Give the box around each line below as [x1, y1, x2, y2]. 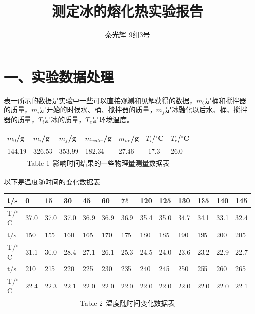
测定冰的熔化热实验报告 [51, 1, 203, 21]
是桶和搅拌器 [204, 95, 246, 105]
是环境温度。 [92, 114, 133, 124]
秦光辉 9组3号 [105, 29, 150, 40]
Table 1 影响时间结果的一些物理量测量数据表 [27, 157, 170, 168]
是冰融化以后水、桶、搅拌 [165, 105, 248, 115]
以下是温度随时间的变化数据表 [4, 176, 100, 186]
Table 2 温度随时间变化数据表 [80, 297, 175, 308]
